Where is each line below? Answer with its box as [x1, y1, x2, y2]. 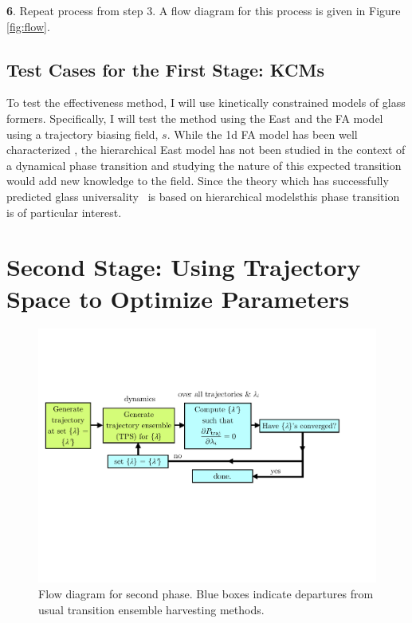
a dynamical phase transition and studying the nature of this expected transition [6, 156, 402, 173]
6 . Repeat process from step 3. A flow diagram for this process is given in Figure [6, 2, 401, 18]
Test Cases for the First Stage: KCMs [6, 57, 324, 81]
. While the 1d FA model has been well [167, 125, 358, 142]
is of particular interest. [6, 203, 122, 220]
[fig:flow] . [6, 18, 50, 34]
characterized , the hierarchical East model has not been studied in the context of [6, 141, 406, 158]
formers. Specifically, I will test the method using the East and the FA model [6, 109, 383, 126]
